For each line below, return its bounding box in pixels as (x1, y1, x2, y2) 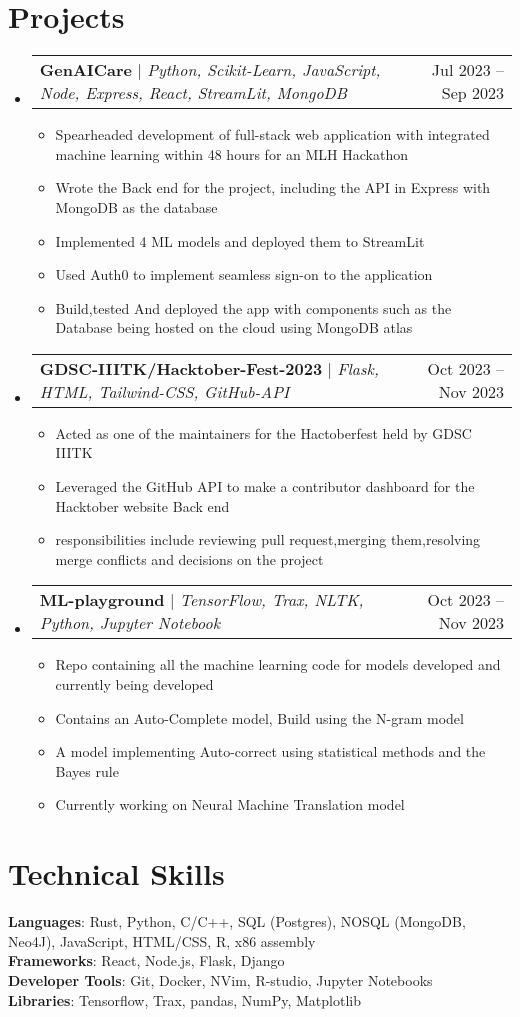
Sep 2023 (441, 81, 504, 105)
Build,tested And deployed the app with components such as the (55, 297, 452, 318)
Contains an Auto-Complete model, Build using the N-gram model (55, 707, 464, 728)
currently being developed (55, 674, 214, 695)
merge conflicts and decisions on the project (55, 548, 324, 569)
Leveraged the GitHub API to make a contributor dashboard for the (55, 476, 475, 497)
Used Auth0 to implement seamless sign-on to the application (55, 264, 433, 285)
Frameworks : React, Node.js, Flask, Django (8, 950, 285, 971)
